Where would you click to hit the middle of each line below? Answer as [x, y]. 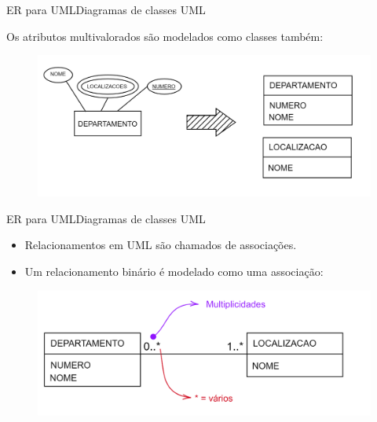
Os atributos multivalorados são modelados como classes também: [165, 36]
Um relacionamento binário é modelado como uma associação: [174, 272]
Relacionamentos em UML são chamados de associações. [161, 245]
